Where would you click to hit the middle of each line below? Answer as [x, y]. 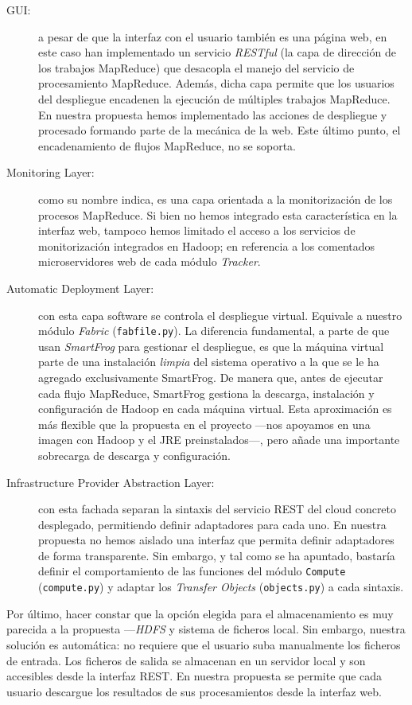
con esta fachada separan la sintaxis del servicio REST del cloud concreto [218, 509]
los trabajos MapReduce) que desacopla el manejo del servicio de [196, 67]
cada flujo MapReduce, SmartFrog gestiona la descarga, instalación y [206, 393]
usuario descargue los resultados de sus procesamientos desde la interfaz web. [194, 691]
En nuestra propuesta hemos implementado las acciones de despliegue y [213, 114]
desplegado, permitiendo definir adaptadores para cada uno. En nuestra [212, 524]
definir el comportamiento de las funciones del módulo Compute [192, 571]
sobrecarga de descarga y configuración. [134, 455]
